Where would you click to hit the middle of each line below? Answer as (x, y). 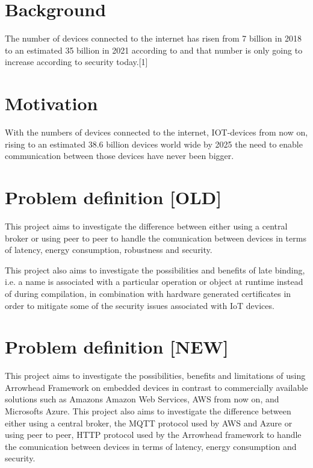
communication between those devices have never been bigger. (119, 156)
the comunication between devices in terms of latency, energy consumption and (151, 446)
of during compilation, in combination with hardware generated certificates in (148, 293)
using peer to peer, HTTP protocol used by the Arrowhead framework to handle (153, 435)
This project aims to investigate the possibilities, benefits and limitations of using (155, 376)
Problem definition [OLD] (113, 197)
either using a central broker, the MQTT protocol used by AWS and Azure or (149, 423)
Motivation (51, 103)
